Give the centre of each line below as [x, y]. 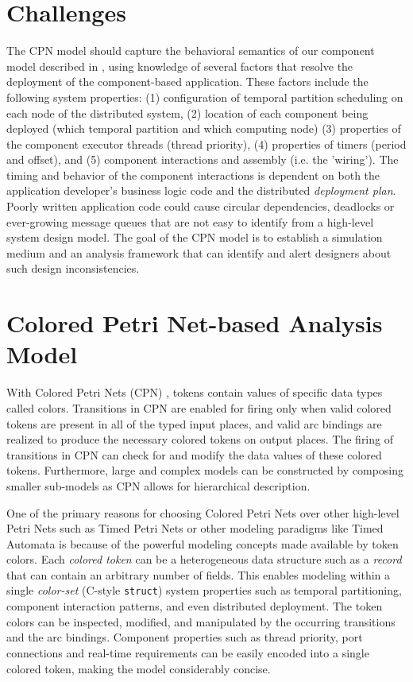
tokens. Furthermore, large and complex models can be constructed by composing [205, 470]
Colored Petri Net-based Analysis [195, 323]
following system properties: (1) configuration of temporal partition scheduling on [205, 97]
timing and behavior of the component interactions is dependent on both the [193, 174]
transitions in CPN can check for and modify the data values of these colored [194, 454]
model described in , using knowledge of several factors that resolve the [180, 66]
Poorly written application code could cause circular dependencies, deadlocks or [201, 206]
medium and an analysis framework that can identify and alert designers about [199, 252]
